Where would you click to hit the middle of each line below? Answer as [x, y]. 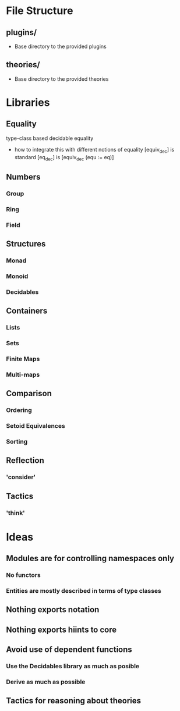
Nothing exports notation [53, 610]
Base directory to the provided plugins [60, 46]
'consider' [21, 477]
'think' [15, 513]
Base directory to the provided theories [61, 79]
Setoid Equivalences [36, 426]
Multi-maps [23, 375]
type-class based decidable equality [50, 138]
